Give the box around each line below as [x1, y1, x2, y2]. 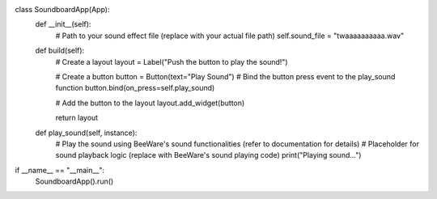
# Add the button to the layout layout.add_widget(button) [55, 98, 245, 108]
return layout [55, 113, 99, 123]
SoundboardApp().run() [35, 176, 114, 186]
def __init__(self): [35, 19, 91, 29]
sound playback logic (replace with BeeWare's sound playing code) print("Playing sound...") [55, 150, 362, 160]
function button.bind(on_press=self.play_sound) [55, 83, 215, 93]
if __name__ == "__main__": [15, 165, 105, 175]
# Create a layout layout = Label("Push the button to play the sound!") [55, 57, 288, 66]
